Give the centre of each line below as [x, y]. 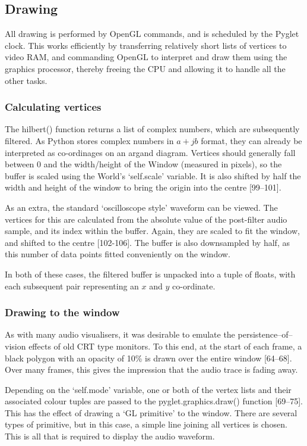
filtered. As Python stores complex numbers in [89, 140]
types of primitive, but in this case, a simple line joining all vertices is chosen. [146, 424]
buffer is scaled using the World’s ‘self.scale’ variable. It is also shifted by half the [153, 175]
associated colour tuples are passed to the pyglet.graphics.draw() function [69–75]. [154, 401]
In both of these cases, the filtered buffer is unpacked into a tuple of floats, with [150, 274]
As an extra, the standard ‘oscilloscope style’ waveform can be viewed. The [141, 207]
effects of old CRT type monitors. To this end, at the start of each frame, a [165, 346]
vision [15, 346]
